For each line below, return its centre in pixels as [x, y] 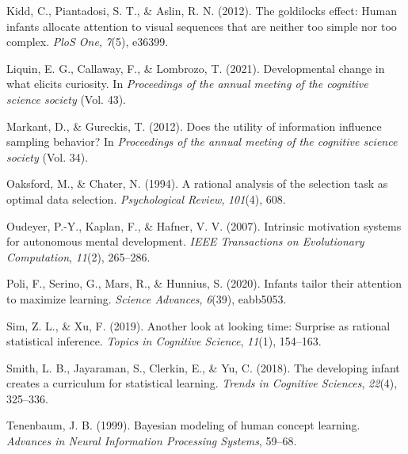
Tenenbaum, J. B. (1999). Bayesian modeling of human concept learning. [183, 425]
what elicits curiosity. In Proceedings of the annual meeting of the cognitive [187, 84]
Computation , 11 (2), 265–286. [78, 256]
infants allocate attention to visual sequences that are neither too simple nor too [202, 26]
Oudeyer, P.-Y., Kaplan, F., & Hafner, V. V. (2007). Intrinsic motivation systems [204, 225]
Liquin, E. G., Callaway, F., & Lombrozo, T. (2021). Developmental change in [196, 68]
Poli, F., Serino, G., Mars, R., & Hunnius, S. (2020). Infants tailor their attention [204, 283]
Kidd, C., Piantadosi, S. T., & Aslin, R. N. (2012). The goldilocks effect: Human [202, 10]
